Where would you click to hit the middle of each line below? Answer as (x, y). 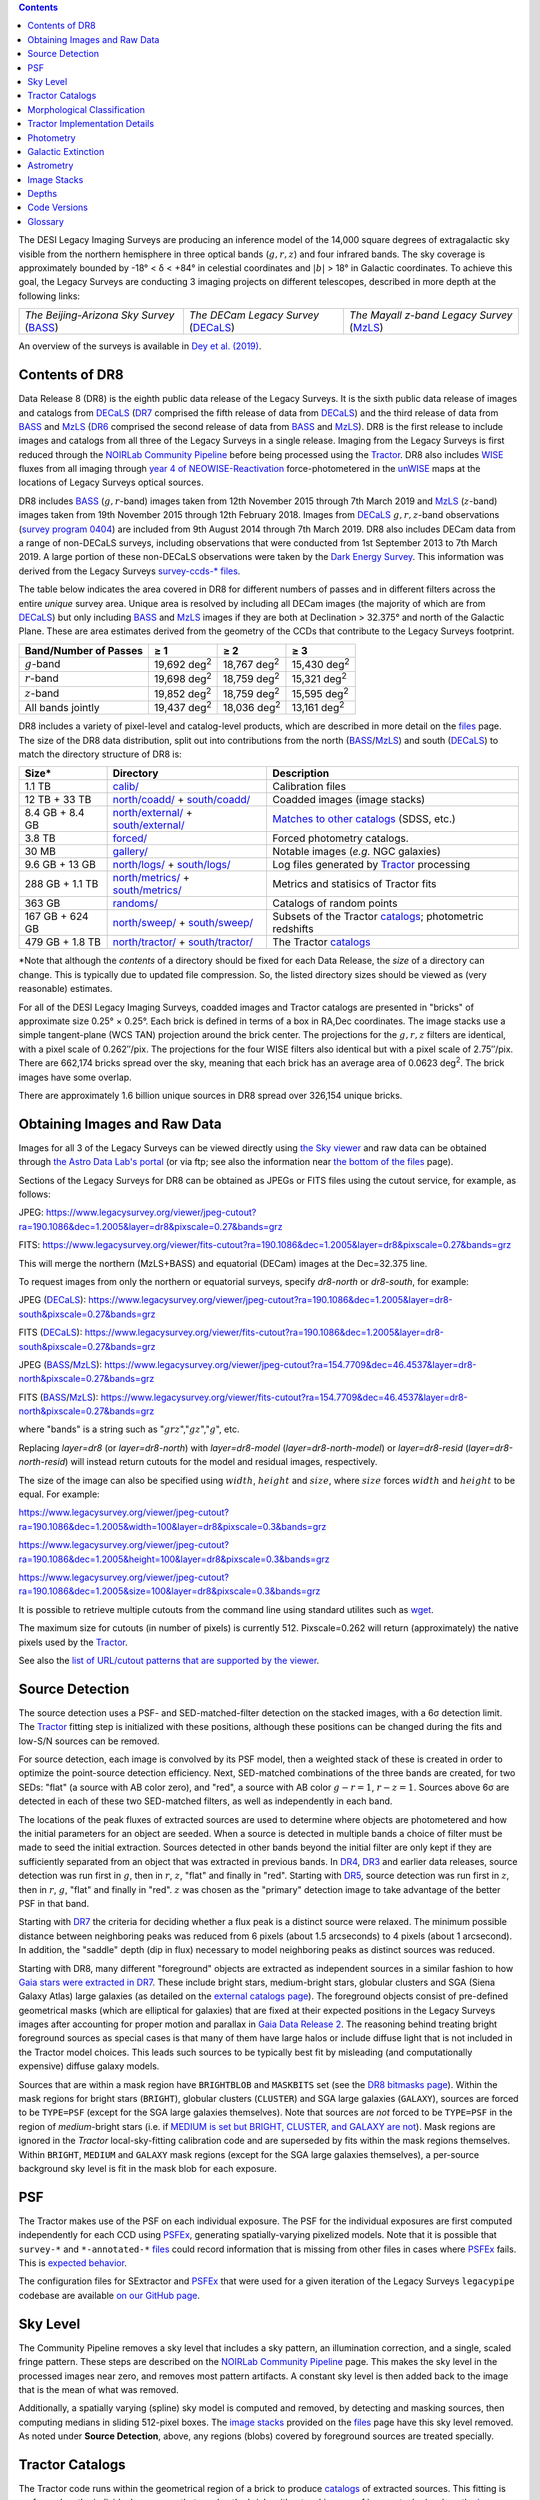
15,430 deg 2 (320, 663)
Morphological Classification (86, 109)
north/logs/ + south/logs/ (171, 865)
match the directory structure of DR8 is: (100, 754)
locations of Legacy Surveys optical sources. (111, 482)
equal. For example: (59, 1494)
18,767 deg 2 (251, 663)
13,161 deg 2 (318, 706)
